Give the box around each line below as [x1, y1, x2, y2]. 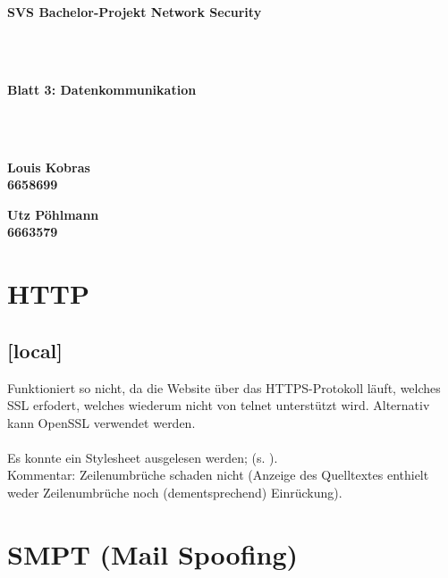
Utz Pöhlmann [7, 205, 99, 223]
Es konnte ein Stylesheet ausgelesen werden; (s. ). [7, 448, 278, 466]
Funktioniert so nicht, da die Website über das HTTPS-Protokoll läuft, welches [7, 378, 441, 397]
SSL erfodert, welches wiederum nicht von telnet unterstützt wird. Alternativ [7, 396, 430, 415]
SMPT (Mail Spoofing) [7, 535, 299, 572]
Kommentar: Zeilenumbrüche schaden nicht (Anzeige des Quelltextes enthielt [7, 465, 429, 484]
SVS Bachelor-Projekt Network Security [7, 3, 262, 21]
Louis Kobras [7, 157, 90, 176]
